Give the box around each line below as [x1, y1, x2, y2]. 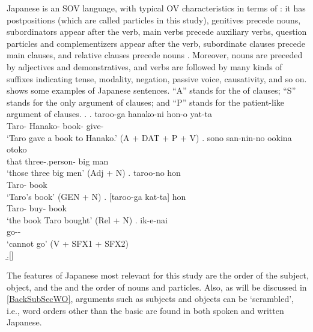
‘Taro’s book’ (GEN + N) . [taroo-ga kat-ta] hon [7, 190, 186, 202]
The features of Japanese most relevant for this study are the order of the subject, [7, 269, 309, 282]
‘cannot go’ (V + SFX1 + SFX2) [7, 237, 129, 249]
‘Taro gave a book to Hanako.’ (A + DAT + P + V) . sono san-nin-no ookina [7, 131, 292, 143]
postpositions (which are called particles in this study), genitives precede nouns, [7, 13, 301, 26]
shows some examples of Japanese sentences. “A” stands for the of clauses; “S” [7, 84, 296, 97]
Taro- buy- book [7, 202, 67, 214]
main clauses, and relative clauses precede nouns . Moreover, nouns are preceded [7, 49, 303, 61]
